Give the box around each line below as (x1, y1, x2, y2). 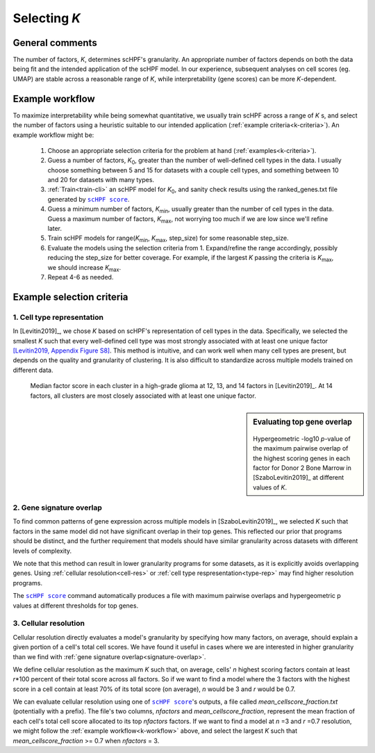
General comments (12, 37, 97, 49)
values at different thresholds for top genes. (12, 601, 139, 610)
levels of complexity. (12, 546, 72, 555)
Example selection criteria (12, 291, 128, 302)
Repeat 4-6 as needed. (47, 273, 114, 281)
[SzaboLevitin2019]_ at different (253, 473, 344, 482)
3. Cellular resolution (12, 619, 85, 629)
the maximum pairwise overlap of (253, 444, 349, 453)
